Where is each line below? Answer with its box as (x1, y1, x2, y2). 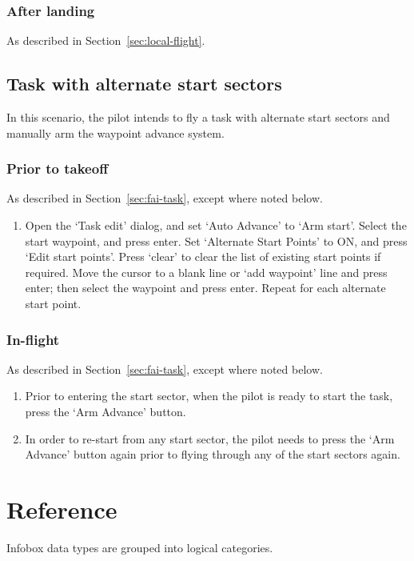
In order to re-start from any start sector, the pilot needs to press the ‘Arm (25, 430, 395, 447)
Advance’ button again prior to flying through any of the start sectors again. (25, 446, 400, 463)
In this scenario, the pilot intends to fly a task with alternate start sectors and (6, 109, 390, 126)
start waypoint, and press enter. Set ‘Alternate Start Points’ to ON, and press (25, 232, 408, 249)
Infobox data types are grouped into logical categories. (6, 539, 273, 555)
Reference (6, 492, 117, 525)
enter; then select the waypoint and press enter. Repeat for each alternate (25, 279, 386, 296)
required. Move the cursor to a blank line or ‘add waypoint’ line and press (25, 263, 388, 280)
